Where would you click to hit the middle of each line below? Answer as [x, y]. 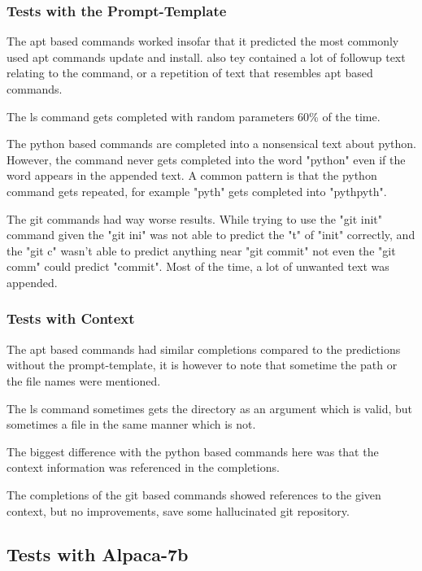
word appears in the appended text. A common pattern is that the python [192, 175]
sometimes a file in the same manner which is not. [131, 424]
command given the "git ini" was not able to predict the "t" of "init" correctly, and [211, 235]
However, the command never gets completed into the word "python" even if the [206, 159]
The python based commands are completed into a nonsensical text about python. [211, 144]
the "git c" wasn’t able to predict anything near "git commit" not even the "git [201, 250]
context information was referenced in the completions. [143, 467]
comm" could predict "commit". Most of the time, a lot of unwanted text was [198, 266]
